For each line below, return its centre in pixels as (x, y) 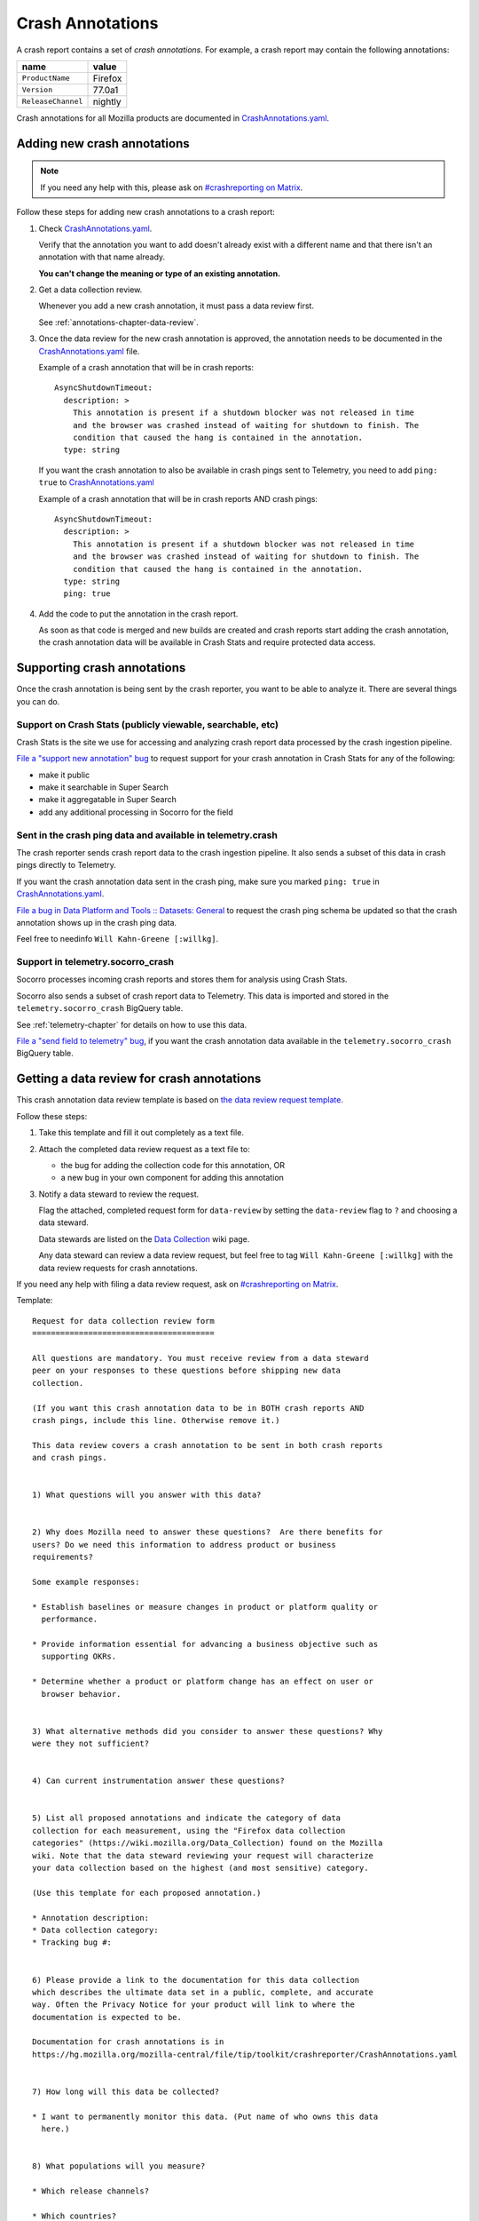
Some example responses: (86, 1582)
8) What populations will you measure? (119, 2166)
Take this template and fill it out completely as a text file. (141, 1133)
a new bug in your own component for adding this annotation (172, 1178)
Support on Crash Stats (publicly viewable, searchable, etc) (148, 724)
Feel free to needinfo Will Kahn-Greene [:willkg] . (118, 939)
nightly (107, 101)
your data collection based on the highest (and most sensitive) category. (200, 1867)
